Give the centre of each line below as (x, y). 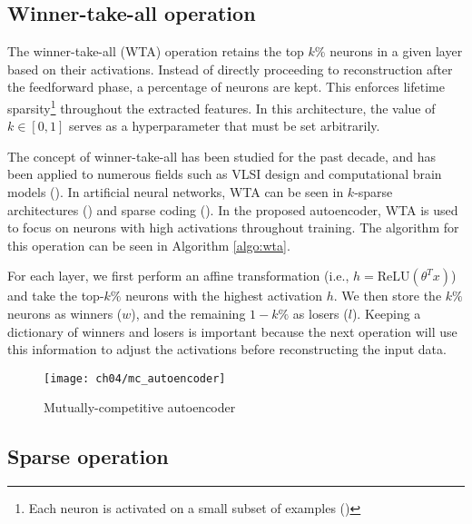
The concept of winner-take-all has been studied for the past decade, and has (222, 156)
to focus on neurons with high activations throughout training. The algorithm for (233, 227)
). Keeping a (386, 313)
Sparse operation (88, 456)
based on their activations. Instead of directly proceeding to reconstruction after (230, 69)
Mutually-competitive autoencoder (140, 407)
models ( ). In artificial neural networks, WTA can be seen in (176, 192)
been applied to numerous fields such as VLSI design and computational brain (225, 174)
